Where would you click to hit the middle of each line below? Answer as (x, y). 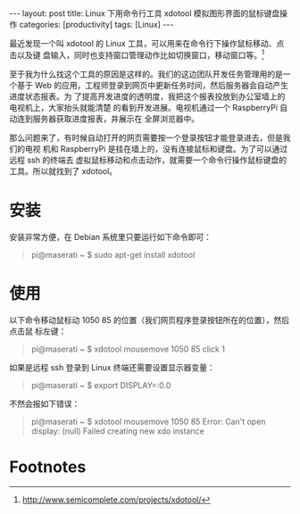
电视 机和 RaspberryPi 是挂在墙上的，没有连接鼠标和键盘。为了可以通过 (156, 148)
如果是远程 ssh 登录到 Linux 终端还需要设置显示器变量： (112, 367)
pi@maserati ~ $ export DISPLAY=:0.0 (101, 385)
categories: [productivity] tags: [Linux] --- (96, 25)
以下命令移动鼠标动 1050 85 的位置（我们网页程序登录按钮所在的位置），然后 (150, 319)
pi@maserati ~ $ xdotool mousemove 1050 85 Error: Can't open (148, 421)
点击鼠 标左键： (38, 331)
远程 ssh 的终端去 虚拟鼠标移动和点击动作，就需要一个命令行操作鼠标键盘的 (148, 160)
